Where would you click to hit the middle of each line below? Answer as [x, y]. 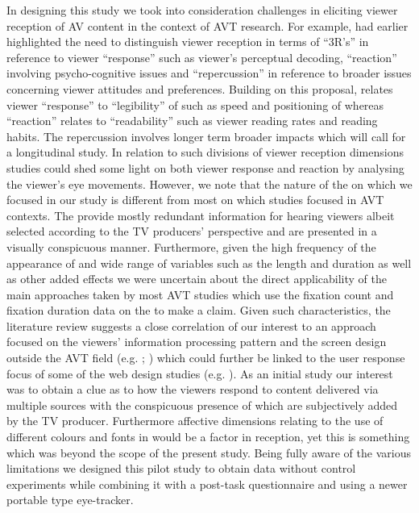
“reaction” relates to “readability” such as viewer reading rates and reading [192, 121]
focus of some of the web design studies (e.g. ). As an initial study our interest [200, 373]
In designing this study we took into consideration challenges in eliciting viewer [202, 10]
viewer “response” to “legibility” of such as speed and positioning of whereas [195, 104]
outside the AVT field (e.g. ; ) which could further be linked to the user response [206, 358]
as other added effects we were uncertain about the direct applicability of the [197, 279]
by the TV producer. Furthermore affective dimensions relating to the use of [195, 421]
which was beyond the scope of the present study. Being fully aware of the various [209, 452]
